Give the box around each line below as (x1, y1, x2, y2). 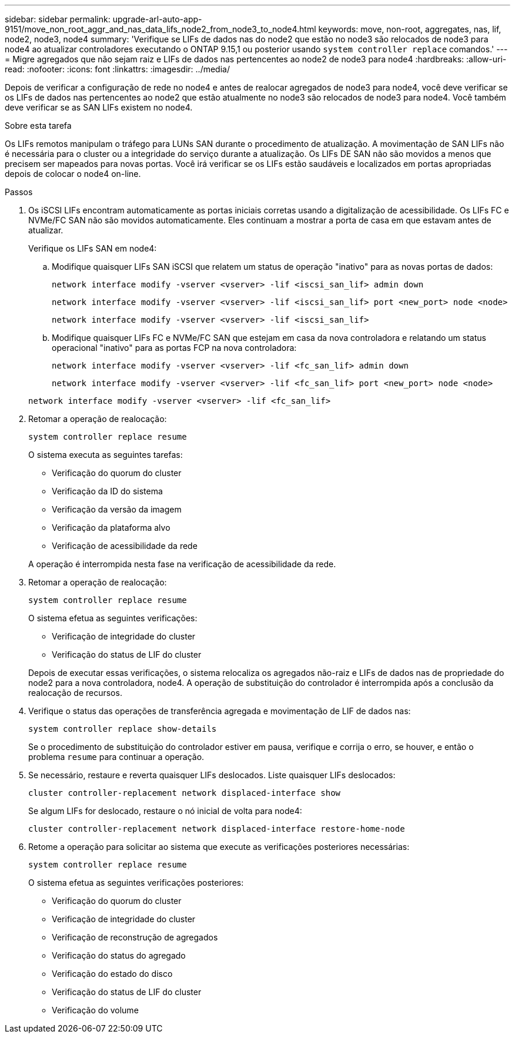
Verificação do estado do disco (52, 969, 173, 979)
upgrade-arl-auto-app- (112, 14, 202, 24)
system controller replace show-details (28, 724, 217, 734)
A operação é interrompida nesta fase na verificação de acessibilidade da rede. (28, 559, 336, 569)
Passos (5, 187, 33, 197)
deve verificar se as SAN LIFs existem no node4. (5, 102, 193, 112)
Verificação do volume (52, 1005, 139, 1015)
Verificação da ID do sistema (52, 486, 163, 496)
